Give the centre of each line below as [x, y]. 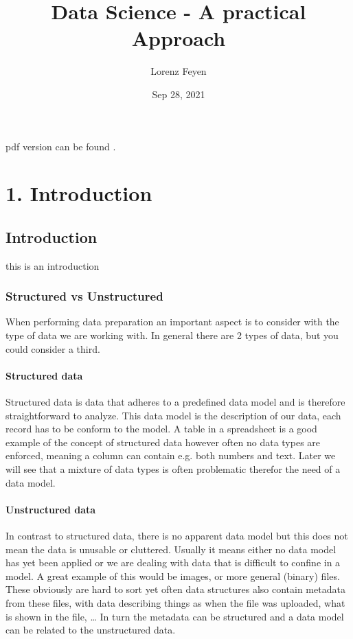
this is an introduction [53, 265]
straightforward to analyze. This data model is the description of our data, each [173, 415]
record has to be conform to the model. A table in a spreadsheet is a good [161, 429]
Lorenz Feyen [179, 71]
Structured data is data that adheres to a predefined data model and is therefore [175, 402]
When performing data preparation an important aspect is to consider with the [172, 322]
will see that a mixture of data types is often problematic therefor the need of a [173, 469]
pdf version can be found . [61, 146]
